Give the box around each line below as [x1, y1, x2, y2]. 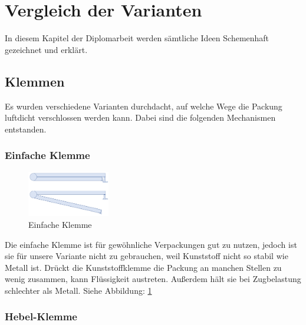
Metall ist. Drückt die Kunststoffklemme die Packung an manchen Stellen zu [5, 261, 282, 273]
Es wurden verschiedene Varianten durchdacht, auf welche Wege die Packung [5, 100, 282, 112]
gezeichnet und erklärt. [5, 43, 88, 55]
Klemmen [5, 72, 65, 90]
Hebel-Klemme [5, 309, 77, 324]
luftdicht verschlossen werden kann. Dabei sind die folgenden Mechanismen [5, 111, 276, 124]
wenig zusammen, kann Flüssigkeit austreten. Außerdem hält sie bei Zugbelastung [5, 273, 301, 285]
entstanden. [5, 122, 47, 135]
